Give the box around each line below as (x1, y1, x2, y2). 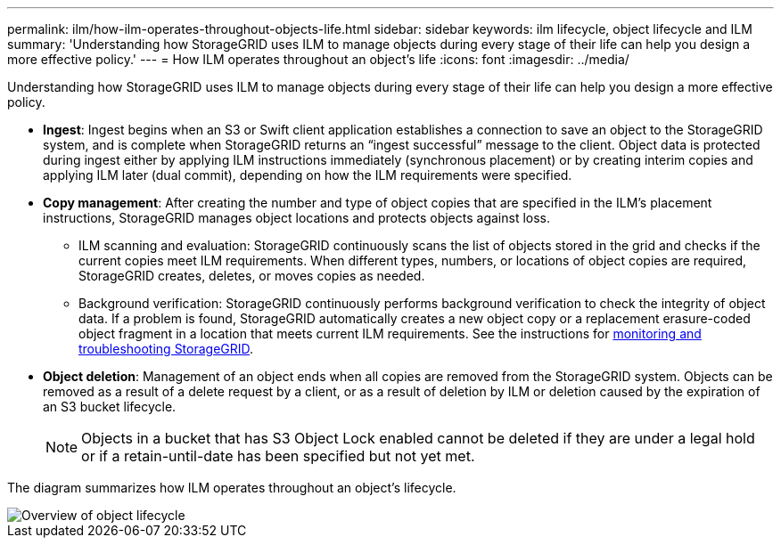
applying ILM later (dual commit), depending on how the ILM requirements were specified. (43, 167, 572, 183)
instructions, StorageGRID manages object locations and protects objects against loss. (43, 210, 551, 225)
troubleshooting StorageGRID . (78, 341, 254, 356)
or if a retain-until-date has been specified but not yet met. (81, 447, 475, 465)
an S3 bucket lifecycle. (43, 399, 177, 414)
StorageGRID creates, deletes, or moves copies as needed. (78, 268, 425, 283)
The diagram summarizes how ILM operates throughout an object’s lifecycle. (7, 480, 456, 495)
